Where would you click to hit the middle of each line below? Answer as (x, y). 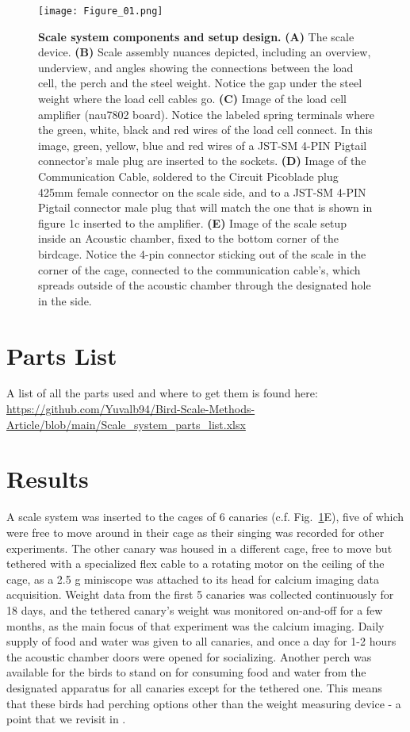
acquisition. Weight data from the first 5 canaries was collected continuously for (200, 594)
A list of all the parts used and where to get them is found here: (162, 393)
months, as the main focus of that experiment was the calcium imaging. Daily (195, 625)
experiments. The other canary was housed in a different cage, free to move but (199, 548)
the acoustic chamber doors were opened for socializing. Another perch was (189, 656)
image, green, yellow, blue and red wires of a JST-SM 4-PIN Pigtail (203, 145)
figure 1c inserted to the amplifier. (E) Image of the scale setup (192, 222)
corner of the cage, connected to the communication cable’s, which (199, 269)
